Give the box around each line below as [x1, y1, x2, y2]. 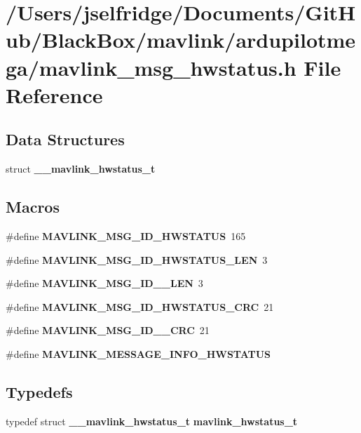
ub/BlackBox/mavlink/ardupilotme [6, 25, 356, 54]
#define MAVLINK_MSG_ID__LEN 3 [6, 276, 203, 291]
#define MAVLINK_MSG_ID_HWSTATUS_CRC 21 [6, 299, 274, 314]
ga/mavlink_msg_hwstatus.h [6, 53, 297, 81]
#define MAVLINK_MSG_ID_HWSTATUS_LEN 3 [6, 252, 268, 267]
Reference [6, 80, 103, 109]
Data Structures [6, 128, 125, 150]
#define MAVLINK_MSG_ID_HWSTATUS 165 [6, 228, 246, 243]
